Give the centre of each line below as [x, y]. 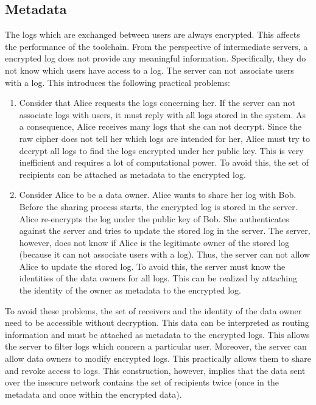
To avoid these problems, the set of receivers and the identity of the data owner [153, 310]
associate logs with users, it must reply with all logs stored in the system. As [163, 114]
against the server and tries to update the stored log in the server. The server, [165, 231]
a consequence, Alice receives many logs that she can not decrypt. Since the [160, 126]
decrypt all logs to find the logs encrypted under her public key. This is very [161, 150]
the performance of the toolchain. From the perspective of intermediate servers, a [156, 46]
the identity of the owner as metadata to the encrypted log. [130, 290]
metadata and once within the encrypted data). [93, 394]
